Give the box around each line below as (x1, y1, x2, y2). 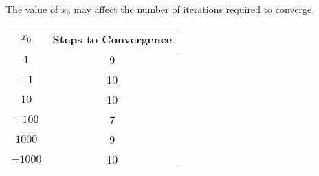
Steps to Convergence (52, 30, 173, 47)
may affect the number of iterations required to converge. (74, 2, 315, 16)
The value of (5, 2, 58, 16)
